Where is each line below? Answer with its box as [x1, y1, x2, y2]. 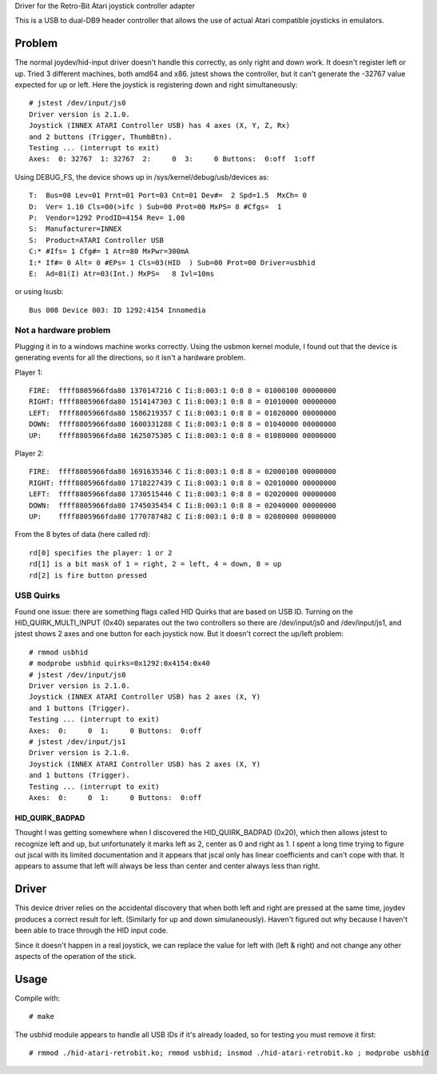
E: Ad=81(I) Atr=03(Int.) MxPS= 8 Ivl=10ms [29, 268, 215, 278]
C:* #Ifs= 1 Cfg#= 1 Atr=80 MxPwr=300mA [29, 247, 189, 256]
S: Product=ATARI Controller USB [29, 236, 164, 245]
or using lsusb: [14, 287, 64, 296]
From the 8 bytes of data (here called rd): [14, 530, 151, 539]
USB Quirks [14, 590, 61, 601]
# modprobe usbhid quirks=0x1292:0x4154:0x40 [29, 659, 211, 668]
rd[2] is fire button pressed [29, 571, 148, 579]
